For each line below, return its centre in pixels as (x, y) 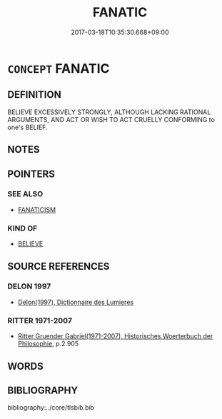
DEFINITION (35, 95)
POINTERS (31, 174)
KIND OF (22, 228)
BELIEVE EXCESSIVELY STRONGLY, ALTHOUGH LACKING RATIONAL (109, 112)
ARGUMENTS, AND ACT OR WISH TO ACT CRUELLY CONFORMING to (111, 119)
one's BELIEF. (27, 127)
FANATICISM (36, 209)
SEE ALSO (25, 194)
